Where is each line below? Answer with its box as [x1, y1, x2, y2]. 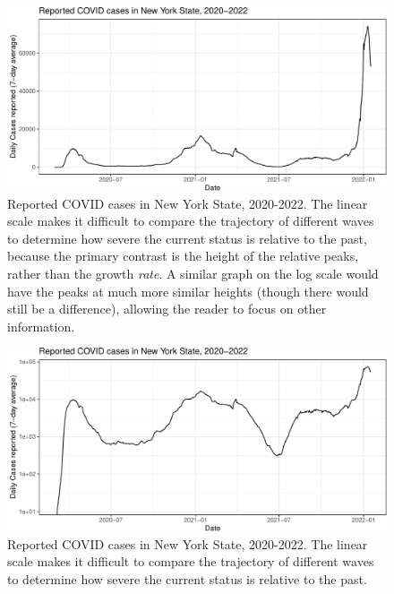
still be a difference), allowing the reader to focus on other [7, 299, 327, 318]
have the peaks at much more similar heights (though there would [7, 281, 369, 300]
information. [7, 316, 75, 335]
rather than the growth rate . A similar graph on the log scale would [7, 263, 379, 282]
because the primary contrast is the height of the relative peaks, [7, 246, 359, 265]
